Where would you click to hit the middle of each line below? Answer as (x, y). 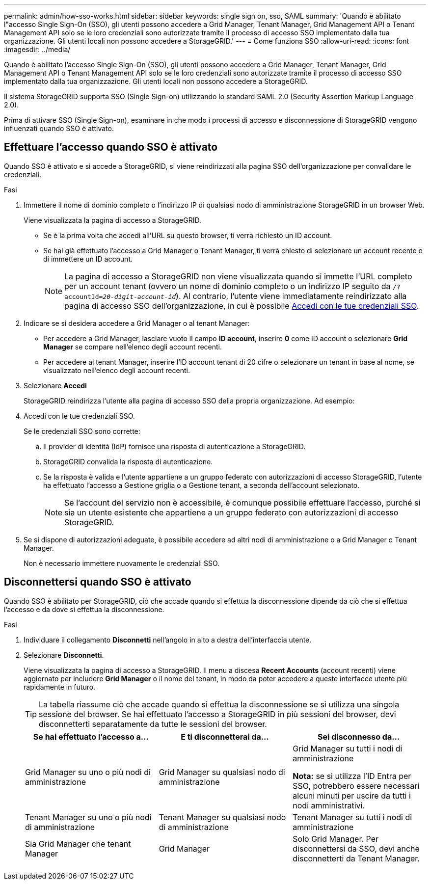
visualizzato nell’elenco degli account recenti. (117, 370)
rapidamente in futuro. (60, 687)
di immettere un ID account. (88, 259)
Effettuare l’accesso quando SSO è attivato (111, 147)
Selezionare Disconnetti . (64, 655)
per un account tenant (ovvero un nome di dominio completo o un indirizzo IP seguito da (228, 286)
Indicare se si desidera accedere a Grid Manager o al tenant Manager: (137, 323)
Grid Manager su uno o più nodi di (88, 772)
